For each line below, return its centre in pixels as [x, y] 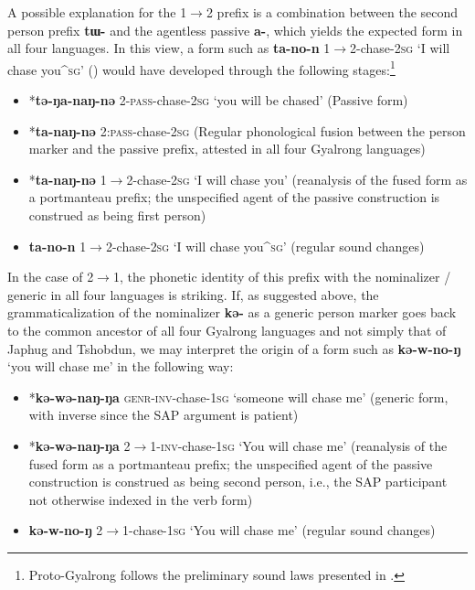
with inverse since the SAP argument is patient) [164, 415]
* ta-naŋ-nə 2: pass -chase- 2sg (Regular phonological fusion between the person [247, 130]
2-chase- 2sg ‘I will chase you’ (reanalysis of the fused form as [297, 179]
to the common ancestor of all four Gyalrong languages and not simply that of [227, 330]
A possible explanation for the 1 [97, 12]
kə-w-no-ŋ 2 [66, 530]
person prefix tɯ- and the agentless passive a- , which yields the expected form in [235, 30]
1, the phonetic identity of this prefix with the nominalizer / [282, 277]
